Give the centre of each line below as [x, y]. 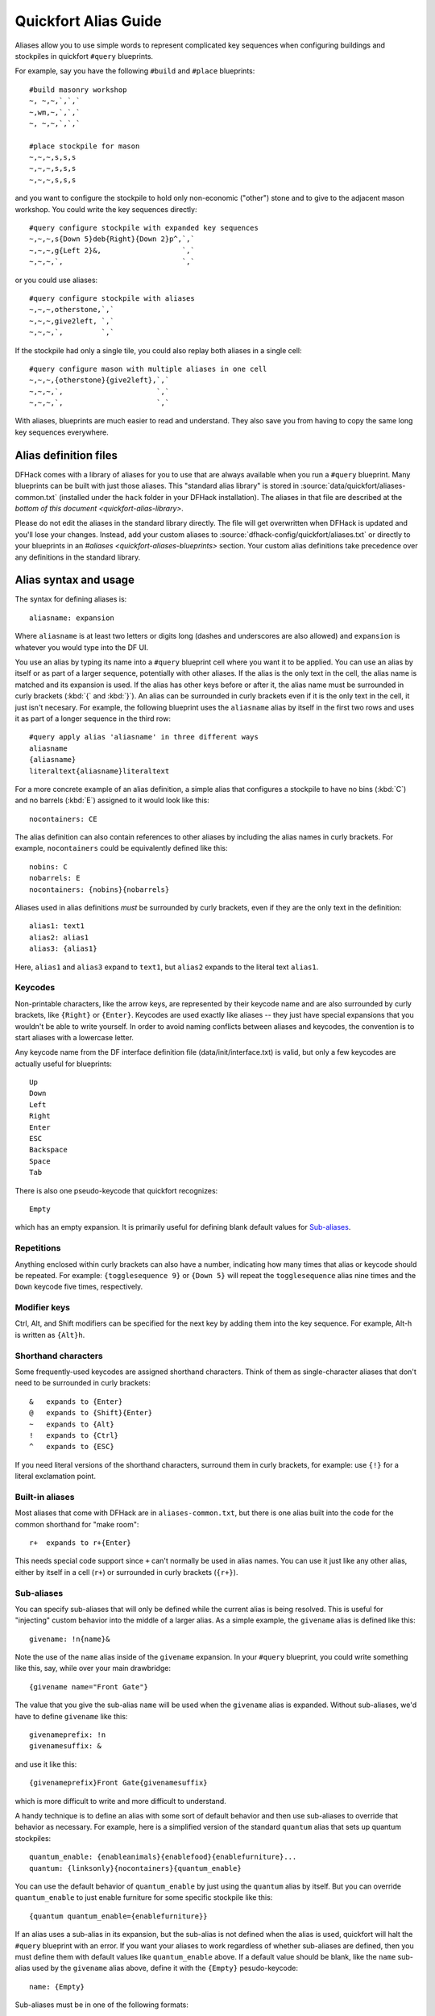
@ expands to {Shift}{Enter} [91, 1413]
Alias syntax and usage [75, 580]
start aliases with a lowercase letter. [75, 1037]
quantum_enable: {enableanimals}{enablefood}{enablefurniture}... [163, 1857]
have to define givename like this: [71, 1716]
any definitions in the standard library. [78, 557]
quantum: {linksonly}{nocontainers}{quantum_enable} [135, 1868]
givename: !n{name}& [70, 1639]
